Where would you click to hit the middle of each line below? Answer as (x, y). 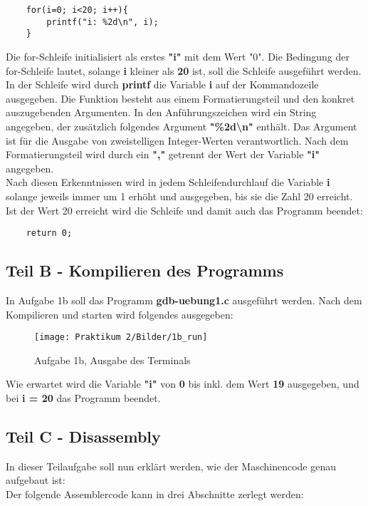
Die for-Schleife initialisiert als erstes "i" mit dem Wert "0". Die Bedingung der (178, 56)
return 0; (49, 233)
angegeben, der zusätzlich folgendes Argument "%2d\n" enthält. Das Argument (182, 126)
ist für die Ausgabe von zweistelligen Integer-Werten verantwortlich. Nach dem (177, 140)
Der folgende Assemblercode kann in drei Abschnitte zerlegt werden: (155, 494)
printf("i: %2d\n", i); (102, 22)
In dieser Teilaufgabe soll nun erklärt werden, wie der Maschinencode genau (171, 466)
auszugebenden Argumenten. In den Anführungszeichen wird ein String (161, 112)
